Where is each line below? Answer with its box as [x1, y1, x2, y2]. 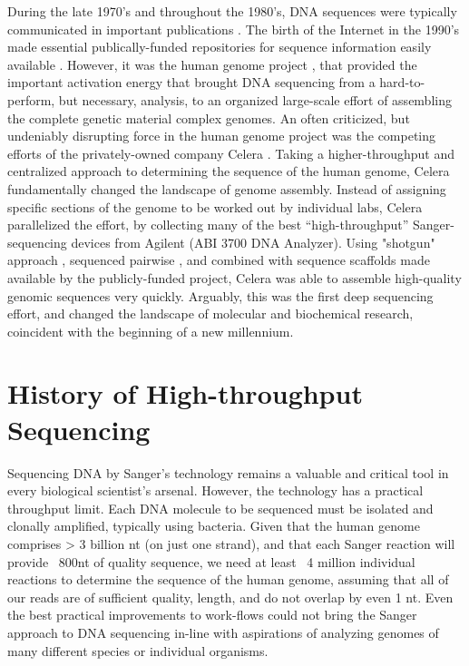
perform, [7, 90, 55, 109]
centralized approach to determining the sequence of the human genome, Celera [7, 162, 450, 181]
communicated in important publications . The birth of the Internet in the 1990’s [7, 19, 460, 38]
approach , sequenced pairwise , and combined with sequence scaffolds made [7, 250, 430, 269]
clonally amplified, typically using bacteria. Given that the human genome [7, 516, 420, 535]
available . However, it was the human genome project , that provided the [7, 54, 417, 73]
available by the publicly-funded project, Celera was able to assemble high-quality [7, 268, 462, 287]
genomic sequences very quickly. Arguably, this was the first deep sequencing [7, 286, 434, 305]
